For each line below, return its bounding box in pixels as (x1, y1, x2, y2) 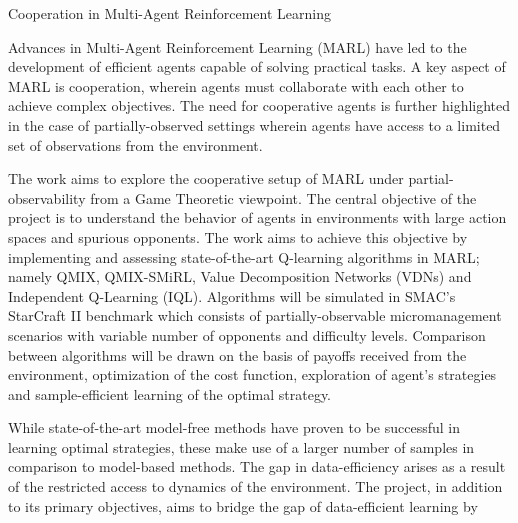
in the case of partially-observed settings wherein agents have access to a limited (8, 114, 501, 135)
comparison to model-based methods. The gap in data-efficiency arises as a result (8, 456, 506, 477)
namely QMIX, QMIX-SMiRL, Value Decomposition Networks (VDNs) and (8, 266, 472, 287)
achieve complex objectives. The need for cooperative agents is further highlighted (8, 95, 511, 116)
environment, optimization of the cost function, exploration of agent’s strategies (8, 364, 497, 385)
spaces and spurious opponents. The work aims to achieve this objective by (8, 226, 468, 247)
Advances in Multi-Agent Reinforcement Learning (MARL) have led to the (8, 36, 467, 57)
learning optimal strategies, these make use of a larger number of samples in (8, 436, 475, 457)
